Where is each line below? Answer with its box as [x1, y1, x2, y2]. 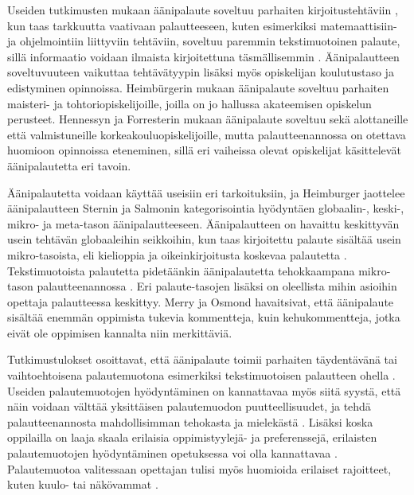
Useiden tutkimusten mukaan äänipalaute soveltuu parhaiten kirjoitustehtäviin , [7, 2, 398, 18]
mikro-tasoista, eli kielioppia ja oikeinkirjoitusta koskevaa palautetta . [7, 246, 347, 263]
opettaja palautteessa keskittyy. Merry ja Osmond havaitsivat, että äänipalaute [7, 293, 394, 310]
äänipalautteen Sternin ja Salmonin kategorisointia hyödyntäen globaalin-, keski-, [7, 200, 404, 216]
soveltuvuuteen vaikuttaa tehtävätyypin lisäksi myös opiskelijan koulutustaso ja [7, 64, 394, 80]
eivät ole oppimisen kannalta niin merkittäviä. [7, 324, 232, 341]
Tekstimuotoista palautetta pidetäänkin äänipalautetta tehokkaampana [7, 262, 355, 279]
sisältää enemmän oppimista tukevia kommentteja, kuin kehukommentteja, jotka [7, 309, 400, 325]
